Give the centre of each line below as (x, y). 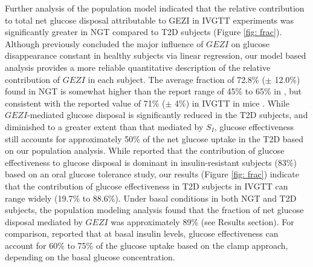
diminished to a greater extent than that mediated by (104, 126)
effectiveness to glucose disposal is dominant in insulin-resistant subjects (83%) (151, 162)
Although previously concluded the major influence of (104, 43)
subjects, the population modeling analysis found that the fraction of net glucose (154, 210)
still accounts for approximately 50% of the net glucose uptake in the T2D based (154, 138)
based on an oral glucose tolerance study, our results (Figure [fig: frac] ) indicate (152, 174)
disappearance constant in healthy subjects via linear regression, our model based (156, 55)
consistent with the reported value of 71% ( (85, 103)
